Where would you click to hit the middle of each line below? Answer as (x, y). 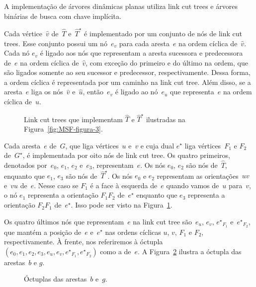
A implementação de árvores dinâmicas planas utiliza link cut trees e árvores (121, 6)
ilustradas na (166, 119)
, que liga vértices (92, 145)
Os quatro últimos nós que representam (64, 221)
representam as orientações (198, 176)
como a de (116, 251)
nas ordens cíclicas (133, 232)
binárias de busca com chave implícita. (63, 16)
